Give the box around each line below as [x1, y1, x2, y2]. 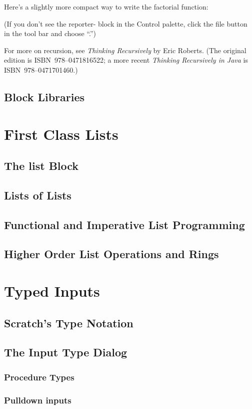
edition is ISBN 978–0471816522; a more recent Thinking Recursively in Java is [4, 55, 248, 65]
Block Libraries [4, 89, 85, 104]
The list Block [4, 158, 79, 173]
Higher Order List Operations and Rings [4, 246, 219, 262]
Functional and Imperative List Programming [4, 217, 245, 232]
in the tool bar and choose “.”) [4, 28, 96, 39]
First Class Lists [4, 123, 118, 144]
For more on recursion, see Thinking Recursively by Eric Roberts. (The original [4, 45, 246, 55]
